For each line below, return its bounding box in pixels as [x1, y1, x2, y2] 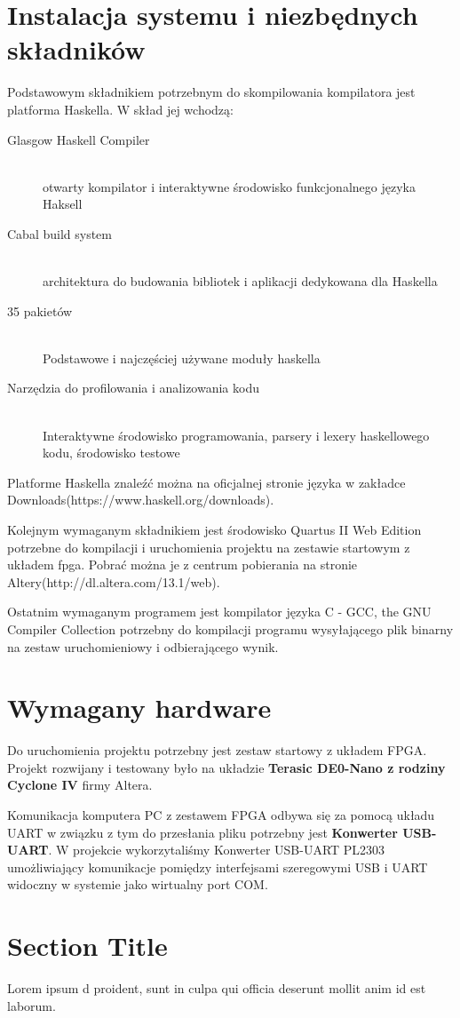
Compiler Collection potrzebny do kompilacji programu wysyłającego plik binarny [7, 619, 454, 638]
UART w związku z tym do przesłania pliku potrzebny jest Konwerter [7, 823, 398, 841]
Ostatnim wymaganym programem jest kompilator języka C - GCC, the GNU [7, 602, 432, 621]
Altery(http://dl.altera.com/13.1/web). [7, 572, 220, 591]
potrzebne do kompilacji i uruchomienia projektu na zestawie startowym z [7, 537, 410, 556]
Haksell [43, 195, 83, 213]
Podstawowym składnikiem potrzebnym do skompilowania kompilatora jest [7, 83, 416, 101]
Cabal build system [7, 224, 112, 243]
